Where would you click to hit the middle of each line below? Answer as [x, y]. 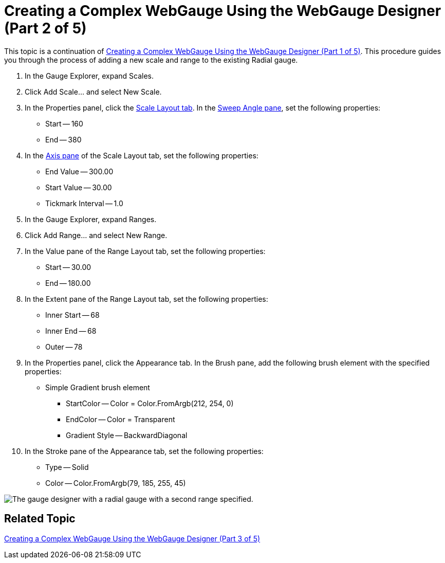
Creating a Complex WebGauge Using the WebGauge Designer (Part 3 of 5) [132, 538]
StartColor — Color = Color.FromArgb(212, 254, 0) [150, 403]
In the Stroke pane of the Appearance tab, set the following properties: [144, 451]
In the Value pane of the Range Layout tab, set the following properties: [145, 251]
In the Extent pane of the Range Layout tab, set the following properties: [146, 299]
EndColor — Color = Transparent [120, 419]
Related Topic [40, 519]
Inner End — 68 [71, 331]
